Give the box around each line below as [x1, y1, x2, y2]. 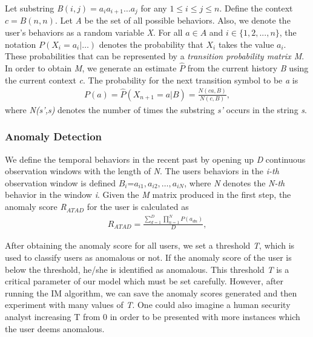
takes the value [218, 38, 274, 50]
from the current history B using [187, 62, 309, 74]
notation [5, 38, 36, 50]
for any [140, 2, 167, 14]
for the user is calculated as [87, 200, 189, 213]
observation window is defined [5, 176, 116, 189]
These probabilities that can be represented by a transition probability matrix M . [5, 50, 305, 62]
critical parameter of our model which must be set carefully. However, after [5, 275, 284, 287]
